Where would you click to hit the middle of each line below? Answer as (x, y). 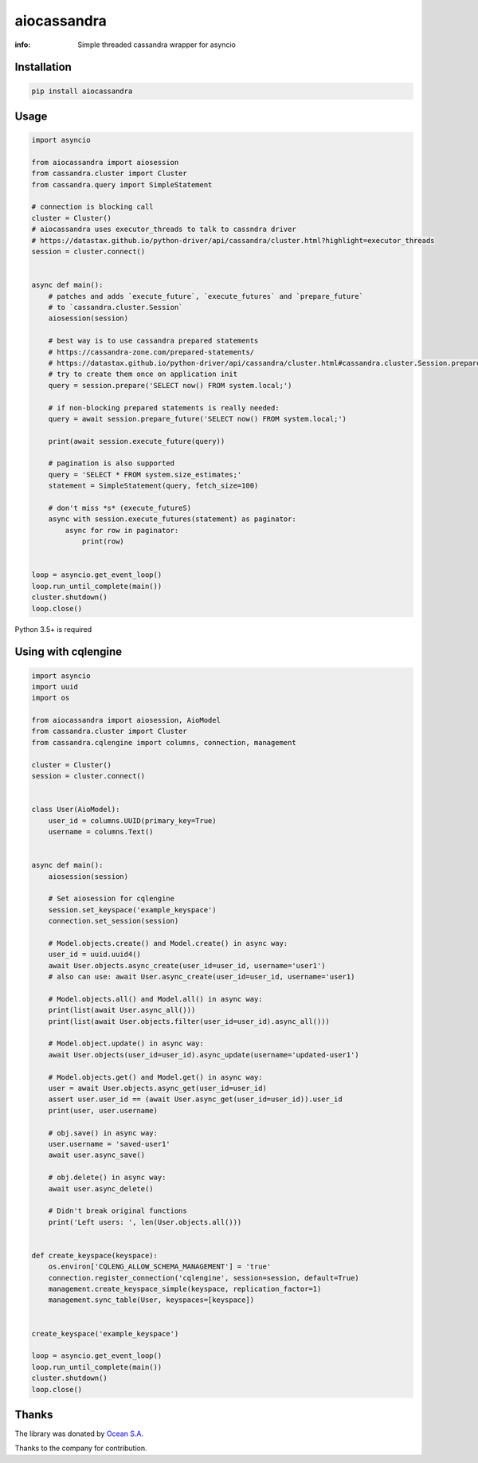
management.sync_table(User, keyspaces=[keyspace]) (151, 1300)
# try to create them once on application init (143, 374)
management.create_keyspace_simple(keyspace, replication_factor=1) (185, 1289)
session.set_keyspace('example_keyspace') (132, 910)
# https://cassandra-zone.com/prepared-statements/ (151, 352)
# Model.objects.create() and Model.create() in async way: (168, 943)
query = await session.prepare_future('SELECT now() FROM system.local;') (197, 419)
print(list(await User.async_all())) (122, 1010)
